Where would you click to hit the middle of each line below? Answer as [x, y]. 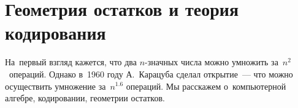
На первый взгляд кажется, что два [71, 62]
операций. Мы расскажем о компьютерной [206, 86]
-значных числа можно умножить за [212, 62]
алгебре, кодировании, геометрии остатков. [85, 98]
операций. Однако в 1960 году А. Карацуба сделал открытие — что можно [151, 74]
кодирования [55, 33]
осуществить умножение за [55, 86]
